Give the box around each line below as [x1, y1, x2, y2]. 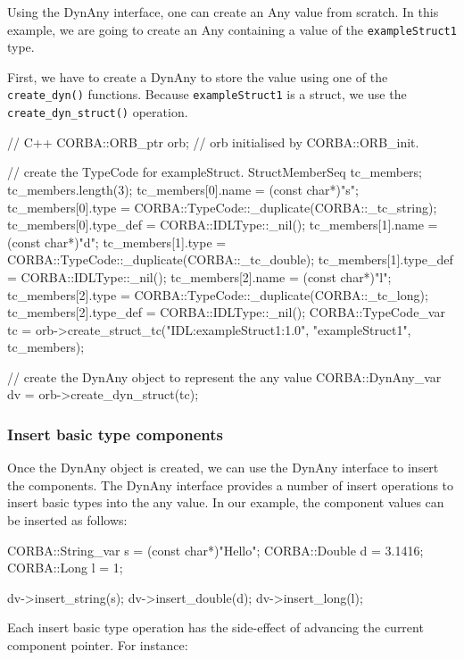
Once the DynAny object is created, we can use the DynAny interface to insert [7, 458, 439, 477]
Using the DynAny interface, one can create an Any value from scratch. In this [7, 3, 439, 21]
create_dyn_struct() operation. [7, 103, 188, 121]
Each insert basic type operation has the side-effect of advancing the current [7, 618, 424, 637]
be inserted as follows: [7, 511, 128, 530]
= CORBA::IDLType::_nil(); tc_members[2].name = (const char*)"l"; [7, 267, 392, 286]
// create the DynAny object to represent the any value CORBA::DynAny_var [7, 367, 442, 386]
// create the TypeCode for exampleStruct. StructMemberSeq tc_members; [7, 163, 423, 181]
